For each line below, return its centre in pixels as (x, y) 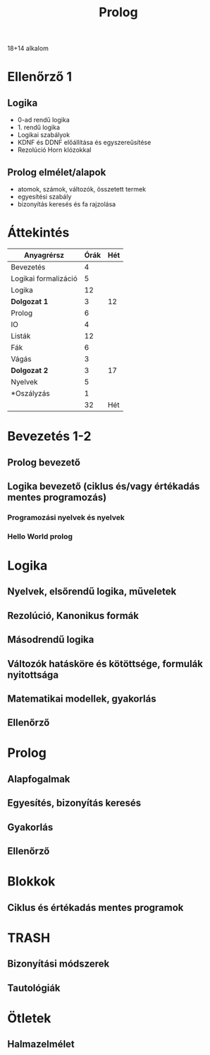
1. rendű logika (39, 127)
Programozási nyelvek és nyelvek (66, 517)
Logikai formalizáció (44, 278)
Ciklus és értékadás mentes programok (95, 908)
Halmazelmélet (41, 1044)
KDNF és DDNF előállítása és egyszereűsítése (84, 143)
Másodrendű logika (51, 640)
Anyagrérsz (44, 255)
